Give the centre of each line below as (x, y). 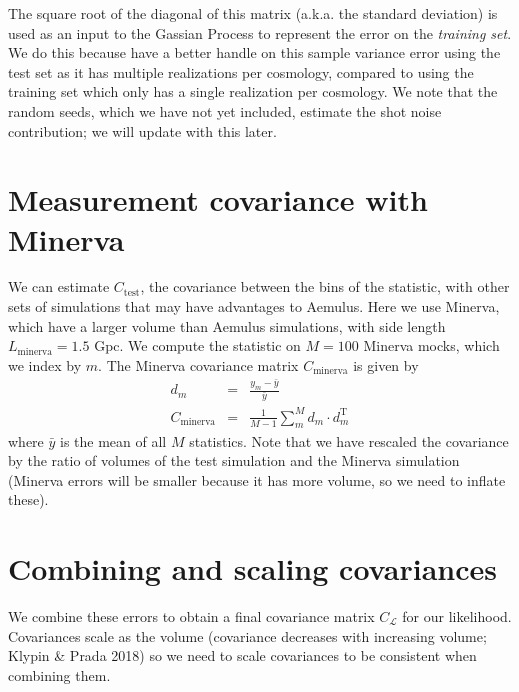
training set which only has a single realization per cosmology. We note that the (253, 91)
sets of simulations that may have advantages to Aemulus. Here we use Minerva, (254, 306)
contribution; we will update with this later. (142, 130)
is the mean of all (113, 440)
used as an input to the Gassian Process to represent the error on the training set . (260, 32)
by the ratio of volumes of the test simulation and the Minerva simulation (234, 460)
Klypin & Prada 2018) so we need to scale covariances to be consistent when (242, 655)
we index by (45, 364)
